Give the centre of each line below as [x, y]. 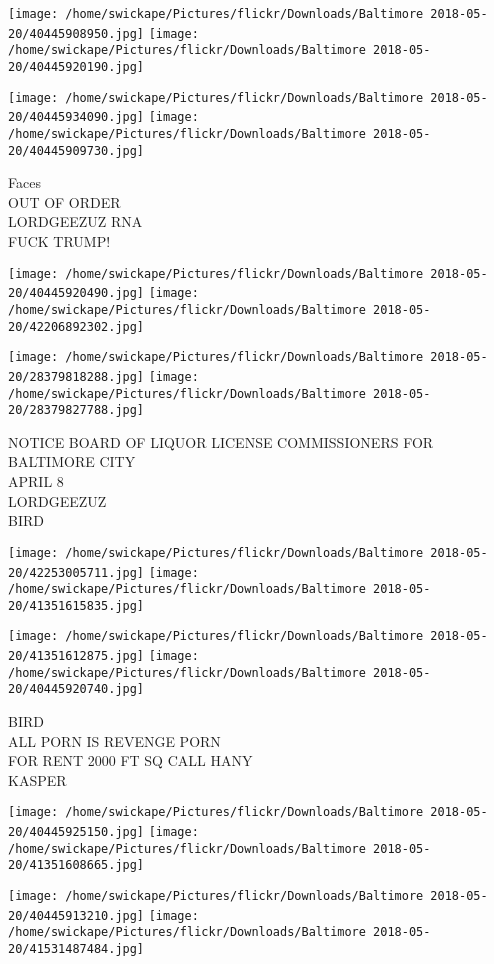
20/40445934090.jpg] [76, 117]
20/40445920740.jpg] [76, 689]
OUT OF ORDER [64, 201]
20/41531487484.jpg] [76, 949]
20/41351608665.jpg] [76, 865]
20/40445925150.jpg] [76, 832]
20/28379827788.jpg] [76, 410]
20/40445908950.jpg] [76, 33]
